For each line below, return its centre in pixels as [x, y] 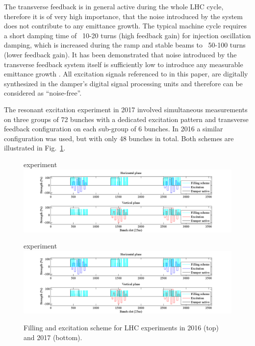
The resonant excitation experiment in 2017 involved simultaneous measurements [126, 109]
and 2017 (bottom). [53, 337]
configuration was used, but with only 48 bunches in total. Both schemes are [119, 138]
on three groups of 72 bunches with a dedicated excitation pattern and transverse [126, 119]
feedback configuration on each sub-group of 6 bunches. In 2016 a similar [114, 129]
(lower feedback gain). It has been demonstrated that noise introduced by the [120, 54]
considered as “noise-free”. [43, 93]
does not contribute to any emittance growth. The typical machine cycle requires [125, 26]
